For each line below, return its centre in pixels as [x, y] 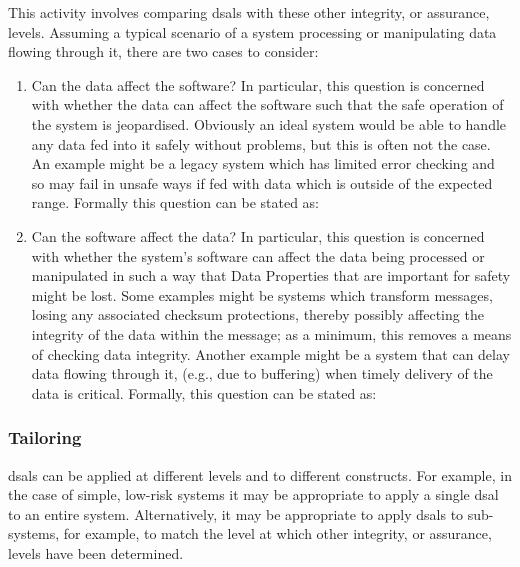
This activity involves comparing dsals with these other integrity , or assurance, [249, 12]
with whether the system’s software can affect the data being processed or [258, 255]
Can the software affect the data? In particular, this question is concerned [258, 235]
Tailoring [45, 437]
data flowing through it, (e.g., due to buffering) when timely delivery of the [262, 373]
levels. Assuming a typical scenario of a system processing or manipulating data [252, 31]
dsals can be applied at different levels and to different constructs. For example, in [260, 474]
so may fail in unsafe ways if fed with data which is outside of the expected [262, 182]
